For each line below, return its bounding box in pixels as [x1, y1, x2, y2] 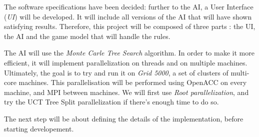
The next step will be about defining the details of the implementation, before [4, 113, 243, 123]
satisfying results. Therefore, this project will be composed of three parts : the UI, [4, 21, 255, 31]
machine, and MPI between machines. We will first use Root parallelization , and [4, 86, 249, 97]
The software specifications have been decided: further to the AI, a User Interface [4, 1, 253, 11]
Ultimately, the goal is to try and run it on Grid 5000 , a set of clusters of [4, 67, 228, 77]
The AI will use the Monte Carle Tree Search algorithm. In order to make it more [4, 47, 254, 58]
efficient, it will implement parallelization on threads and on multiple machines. [4, 57, 247, 67]
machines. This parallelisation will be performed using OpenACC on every [18, 77, 247, 87]
